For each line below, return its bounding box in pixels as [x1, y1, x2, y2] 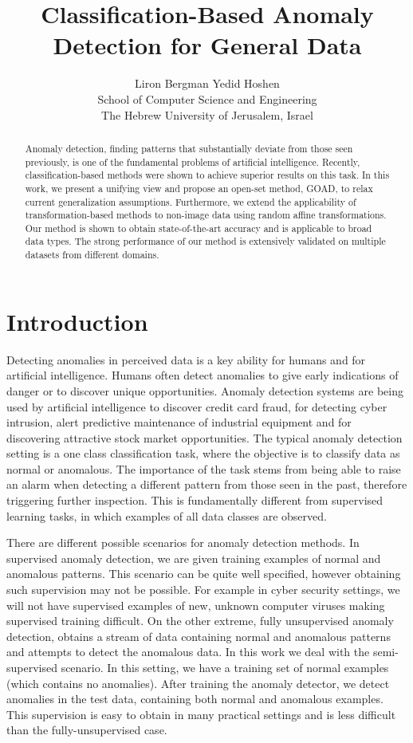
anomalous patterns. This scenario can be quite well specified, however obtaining [6, 565, 401, 582]
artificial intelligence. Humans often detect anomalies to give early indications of [6, 367, 399, 383]
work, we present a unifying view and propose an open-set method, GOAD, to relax [25, 181, 373, 195]
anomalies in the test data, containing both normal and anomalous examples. [6, 690, 383, 707]
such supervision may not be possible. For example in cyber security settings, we [6, 581, 400, 598]
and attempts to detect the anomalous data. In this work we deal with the [6, 643, 370, 660]
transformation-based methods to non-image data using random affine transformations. [25, 208, 387, 222]
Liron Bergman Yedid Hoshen [135, 75, 280, 92]
